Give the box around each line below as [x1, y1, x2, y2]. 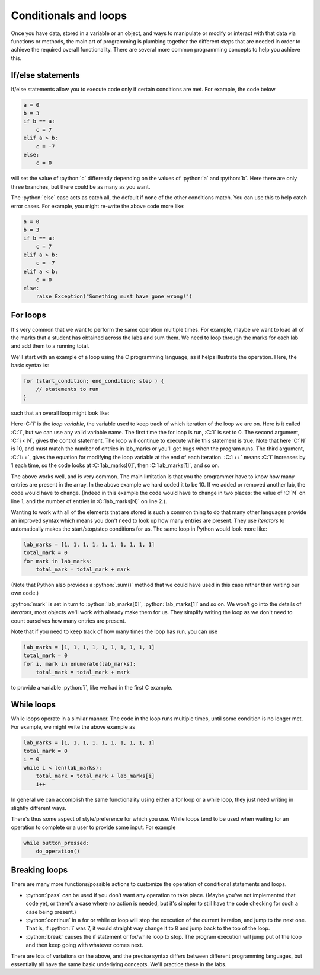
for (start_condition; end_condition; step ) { [23, 377, 164, 385]
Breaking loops [11, 865, 68, 875]
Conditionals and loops [11, 9, 127, 22]
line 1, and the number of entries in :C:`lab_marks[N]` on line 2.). [11, 497, 167, 504]
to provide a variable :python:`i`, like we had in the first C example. [11, 684, 173, 691]
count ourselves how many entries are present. [11, 617, 126, 624]
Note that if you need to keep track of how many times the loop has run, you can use [11, 628, 218, 635]
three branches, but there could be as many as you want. [11, 183, 151, 190]
